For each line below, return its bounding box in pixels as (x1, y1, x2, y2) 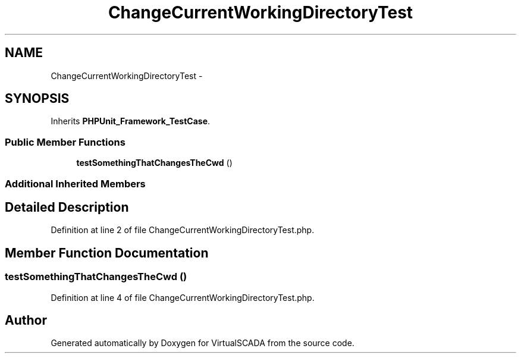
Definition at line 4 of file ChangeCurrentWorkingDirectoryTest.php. (51, 292, 315, 303)
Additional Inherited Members (5, 177, 146, 190)
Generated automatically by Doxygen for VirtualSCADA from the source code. (51, 338, 354, 348)
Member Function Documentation (5, 245, 209, 260)
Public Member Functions (5, 136, 125, 148)
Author (5, 313, 47, 328)
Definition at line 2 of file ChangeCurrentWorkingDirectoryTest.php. (51, 225, 315, 235)
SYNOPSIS (5, 91, 70, 106)
